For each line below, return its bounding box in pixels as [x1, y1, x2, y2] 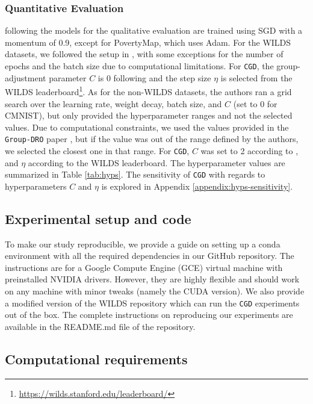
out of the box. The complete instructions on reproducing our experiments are [5, 308, 293, 321]
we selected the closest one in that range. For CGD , [5, 144, 190, 157]
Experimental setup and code [5, 209, 191, 228]
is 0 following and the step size [98, 71, 211, 84]
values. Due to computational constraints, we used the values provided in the [5, 120, 289, 133]
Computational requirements [5, 349, 188, 368]
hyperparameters [5, 179, 67, 192]
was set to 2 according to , [200, 144, 299, 157]
